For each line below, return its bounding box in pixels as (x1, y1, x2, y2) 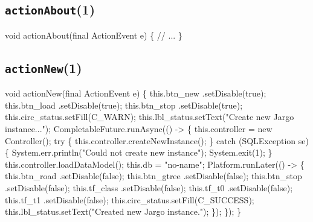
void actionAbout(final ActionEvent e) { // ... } (5, 28, 182, 41)
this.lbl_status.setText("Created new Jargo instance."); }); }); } (5, 205, 242, 218)
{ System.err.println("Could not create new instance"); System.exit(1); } (5, 146, 273, 159)
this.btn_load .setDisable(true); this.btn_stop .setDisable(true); (5, 98, 243, 111)
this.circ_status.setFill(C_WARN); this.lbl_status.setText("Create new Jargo (5, 110, 294, 123)
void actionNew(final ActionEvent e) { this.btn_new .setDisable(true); (5, 87, 266, 100)
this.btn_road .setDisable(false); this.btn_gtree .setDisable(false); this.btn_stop (5, 170, 302, 182)
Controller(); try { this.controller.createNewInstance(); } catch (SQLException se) (5, 134, 309, 147)
